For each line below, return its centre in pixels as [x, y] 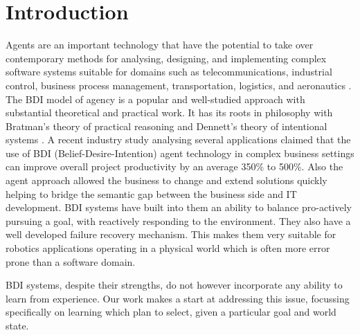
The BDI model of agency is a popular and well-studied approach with [155, 99]
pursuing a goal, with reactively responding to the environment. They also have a [178, 220]
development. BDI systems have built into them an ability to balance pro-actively [179, 207]
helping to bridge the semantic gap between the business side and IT [151, 193]
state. [17, 325]
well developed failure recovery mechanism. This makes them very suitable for [171, 234]
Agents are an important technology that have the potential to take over [160, 45]
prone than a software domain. [71, 261]
